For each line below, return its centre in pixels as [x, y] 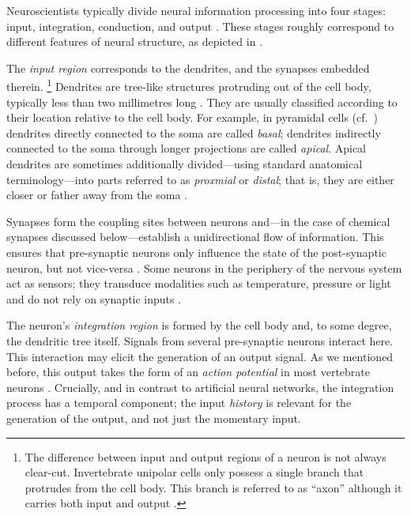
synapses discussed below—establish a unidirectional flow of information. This [195, 237]
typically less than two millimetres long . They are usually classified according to [202, 102]
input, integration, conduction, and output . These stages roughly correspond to [200, 26]
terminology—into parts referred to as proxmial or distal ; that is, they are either [200, 179]
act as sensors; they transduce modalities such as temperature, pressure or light [199, 283]
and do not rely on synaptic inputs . [94, 298]
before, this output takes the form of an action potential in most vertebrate [188, 372]
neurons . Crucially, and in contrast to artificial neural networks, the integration [200, 387]
